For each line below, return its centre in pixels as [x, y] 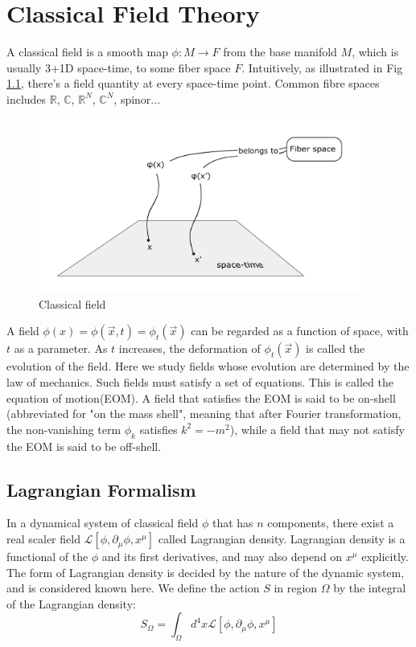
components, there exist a [331, 523]
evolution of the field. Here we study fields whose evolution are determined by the [208, 366]
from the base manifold [280, 52]
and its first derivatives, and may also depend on [222, 557]
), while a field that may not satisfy [317, 429]
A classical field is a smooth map [87, 52]
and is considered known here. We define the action [133, 588]
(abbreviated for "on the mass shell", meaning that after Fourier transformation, [204, 414]
